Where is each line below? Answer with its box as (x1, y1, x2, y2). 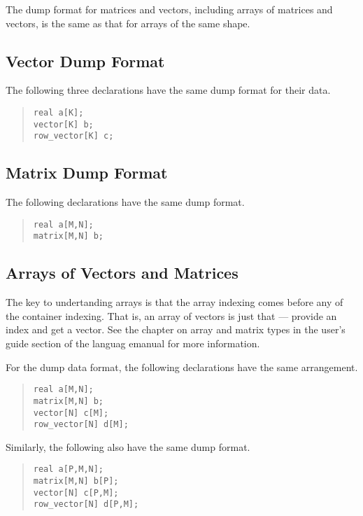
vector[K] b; (33, 119, 94, 130)
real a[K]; (33, 107, 84, 118)
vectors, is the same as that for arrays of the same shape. (6, 15, 250, 30)
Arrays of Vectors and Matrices (6, 262, 239, 284)
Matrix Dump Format (6, 162, 168, 183)
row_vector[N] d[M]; (33, 419, 129, 430)
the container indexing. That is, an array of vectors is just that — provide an (6, 308, 337, 323)
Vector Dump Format (6, 50, 165, 71)
